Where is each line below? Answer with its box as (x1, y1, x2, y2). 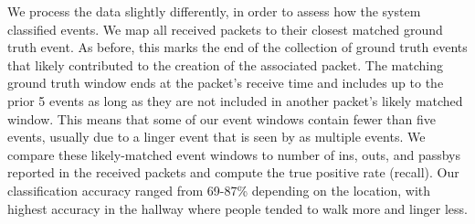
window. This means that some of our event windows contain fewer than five (7, 109, 436, 128)
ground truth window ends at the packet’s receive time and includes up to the (7, 73, 444, 92)
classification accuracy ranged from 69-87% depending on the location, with (7, 180, 431, 199)
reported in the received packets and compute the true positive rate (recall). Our (7, 163, 459, 182)
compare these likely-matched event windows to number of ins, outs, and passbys (7, 144, 461, 164)
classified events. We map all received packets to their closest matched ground (7, 19, 443, 38)
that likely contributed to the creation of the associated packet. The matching (7, 55, 443, 74)
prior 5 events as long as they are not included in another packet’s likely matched (7, 91, 463, 110)
